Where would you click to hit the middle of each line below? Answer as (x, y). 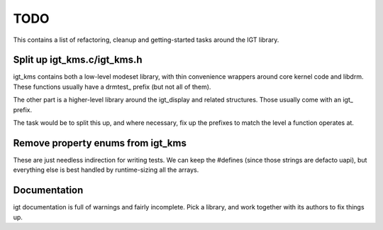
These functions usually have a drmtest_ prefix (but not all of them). (112, 87)
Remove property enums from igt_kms (100, 143)
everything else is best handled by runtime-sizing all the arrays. (106, 170)
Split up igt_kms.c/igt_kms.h (78, 60)
